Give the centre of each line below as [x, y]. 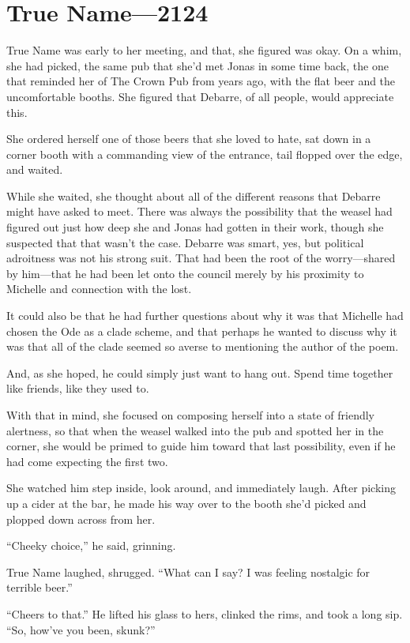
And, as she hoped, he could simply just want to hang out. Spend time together [200, 372]
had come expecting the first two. [87, 461]
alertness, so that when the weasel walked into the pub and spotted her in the [195, 430]
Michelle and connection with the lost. [99, 289]
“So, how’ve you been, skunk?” [81, 629]
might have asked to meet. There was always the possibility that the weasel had [199, 211]
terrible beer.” [39, 587]
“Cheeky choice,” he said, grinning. [91, 545]
